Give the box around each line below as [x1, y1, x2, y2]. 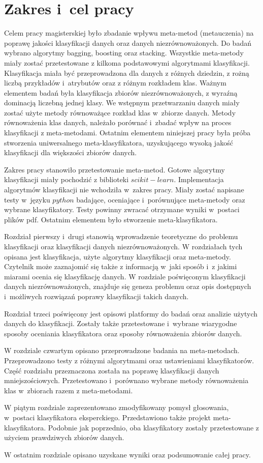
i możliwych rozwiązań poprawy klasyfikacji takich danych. [4, 291, 189, 301]
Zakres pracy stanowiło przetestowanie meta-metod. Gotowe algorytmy [4, 164, 225, 175]
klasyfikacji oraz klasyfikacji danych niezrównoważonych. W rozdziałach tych [4, 241, 243, 251]
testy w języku [4, 194, 50, 205]
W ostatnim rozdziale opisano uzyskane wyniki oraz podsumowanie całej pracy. [4, 449, 251, 459]
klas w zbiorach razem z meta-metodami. [4, 385, 133, 395]
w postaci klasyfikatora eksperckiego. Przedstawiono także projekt [4, 412, 211, 422]
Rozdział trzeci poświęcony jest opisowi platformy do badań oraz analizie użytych [4, 308, 258, 319]
